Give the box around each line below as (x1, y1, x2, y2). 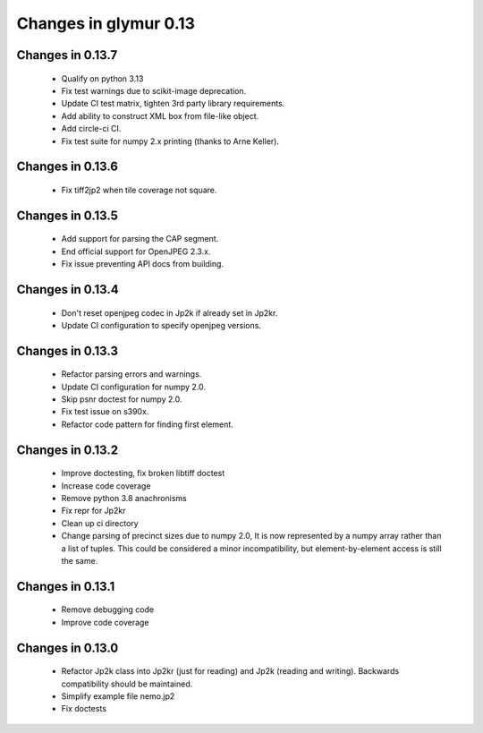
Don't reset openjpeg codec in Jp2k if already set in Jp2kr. (61, 307, 278, 318)
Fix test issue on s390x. (61, 406, 149, 417)
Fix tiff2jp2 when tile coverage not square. (61, 184, 217, 195)
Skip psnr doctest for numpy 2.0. (61, 394, 182, 405)
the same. (61, 556, 98, 567)
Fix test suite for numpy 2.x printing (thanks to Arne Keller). (61, 135, 279, 147)
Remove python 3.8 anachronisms (61, 493, 187, 504)
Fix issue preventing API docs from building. (61, 259, 224, 269)
